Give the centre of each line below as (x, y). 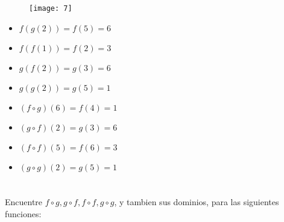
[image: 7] (51, 9)
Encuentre (24, 202)
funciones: (23, 213)
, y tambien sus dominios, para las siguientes (197, 202)
